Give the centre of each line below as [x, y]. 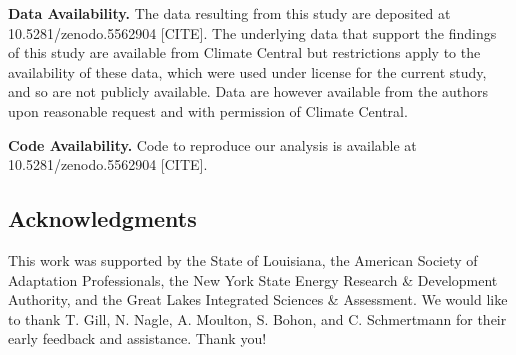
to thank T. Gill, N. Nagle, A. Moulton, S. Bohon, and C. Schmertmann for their [257, 318]
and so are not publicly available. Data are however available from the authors [248, 91]
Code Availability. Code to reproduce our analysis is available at [212, 144]
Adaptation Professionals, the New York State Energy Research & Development [253, 279]
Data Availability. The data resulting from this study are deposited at [229, 13]
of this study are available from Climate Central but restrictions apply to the [244, 52]
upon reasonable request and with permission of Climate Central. [208, 110]
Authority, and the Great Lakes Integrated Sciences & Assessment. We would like [258, 299]
